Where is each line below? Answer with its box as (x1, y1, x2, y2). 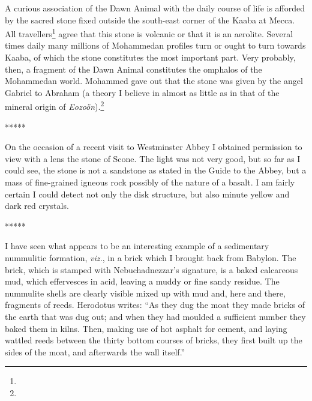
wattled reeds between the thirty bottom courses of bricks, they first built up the (5, 334, 302, 346)
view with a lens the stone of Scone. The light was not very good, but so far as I (5, 152, 301, 164)
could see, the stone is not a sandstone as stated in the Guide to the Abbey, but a (5, 164, 307, 176)
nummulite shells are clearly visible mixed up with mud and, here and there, (5, 286, 286, 299)
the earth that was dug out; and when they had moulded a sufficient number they (5, 310, 306, 322)
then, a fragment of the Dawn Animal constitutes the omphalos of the (5, 62, 262, 75)
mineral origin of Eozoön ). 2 (5, 98, 104, 113)
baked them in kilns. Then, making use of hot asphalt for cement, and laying (5, 322, 287, 334)
